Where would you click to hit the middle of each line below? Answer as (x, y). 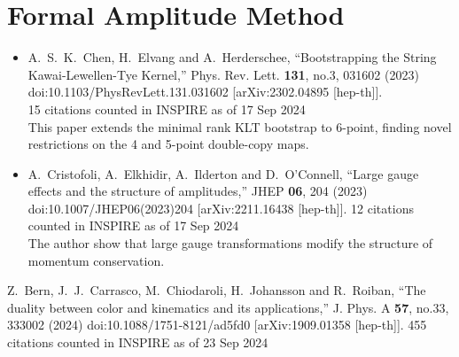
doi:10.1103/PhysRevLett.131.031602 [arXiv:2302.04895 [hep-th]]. (205, 92)
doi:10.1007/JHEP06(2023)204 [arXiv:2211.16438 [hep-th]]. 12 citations (221, 208)
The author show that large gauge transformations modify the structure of (230, 243)
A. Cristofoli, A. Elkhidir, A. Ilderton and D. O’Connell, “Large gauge (223, 173)
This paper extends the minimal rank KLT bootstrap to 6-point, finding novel (240, 126)
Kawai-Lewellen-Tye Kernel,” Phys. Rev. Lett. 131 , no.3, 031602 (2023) (223, 74)
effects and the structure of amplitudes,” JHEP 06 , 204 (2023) (198, 191)
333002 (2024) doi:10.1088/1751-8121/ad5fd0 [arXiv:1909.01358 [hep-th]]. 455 (217, 325)
